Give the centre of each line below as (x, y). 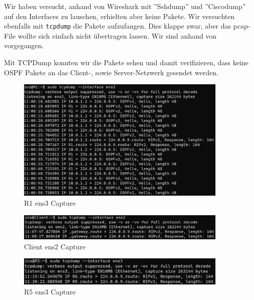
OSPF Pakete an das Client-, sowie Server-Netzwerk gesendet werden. (111, 72)
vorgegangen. (24, 45)
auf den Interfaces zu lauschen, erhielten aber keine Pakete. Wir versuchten (119, 16)
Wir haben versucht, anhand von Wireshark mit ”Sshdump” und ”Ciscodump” (125, 6)
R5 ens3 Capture (50, 291)
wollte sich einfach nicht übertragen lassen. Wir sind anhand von (117, 35)
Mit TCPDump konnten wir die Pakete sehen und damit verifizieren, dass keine (126, 62)
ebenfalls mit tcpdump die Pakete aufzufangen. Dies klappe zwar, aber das (117, 26)
